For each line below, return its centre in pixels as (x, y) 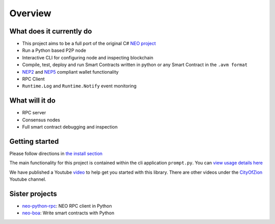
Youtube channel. (28, 179)
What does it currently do (51, 31)
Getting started (34, 141)
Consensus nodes (41, 120)
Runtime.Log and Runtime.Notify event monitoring (79, 86)
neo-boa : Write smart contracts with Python (68, 213)
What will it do (33, 101)
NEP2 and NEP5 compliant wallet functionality (71, 72)
